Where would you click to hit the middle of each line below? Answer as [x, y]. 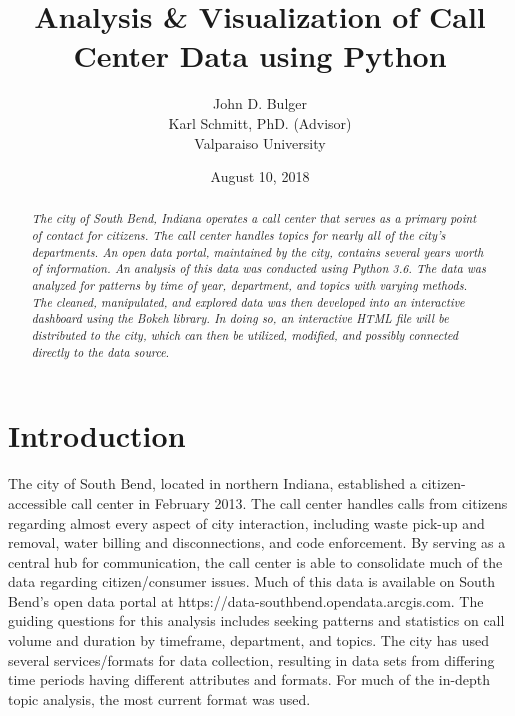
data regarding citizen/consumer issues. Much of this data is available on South [252, 581]
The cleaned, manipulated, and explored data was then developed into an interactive [248, 301]
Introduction [97, 435]
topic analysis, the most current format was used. [159, 698]
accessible [37, 502]
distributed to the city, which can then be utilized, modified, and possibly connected [245, 335]
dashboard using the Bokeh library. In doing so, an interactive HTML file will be [240, 318]
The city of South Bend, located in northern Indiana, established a [212, 483]
